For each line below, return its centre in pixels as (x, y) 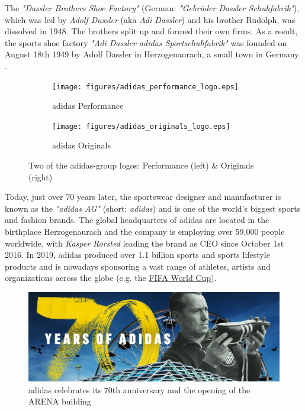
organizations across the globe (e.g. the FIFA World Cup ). (111, 278)
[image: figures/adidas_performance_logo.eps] (145, 87)
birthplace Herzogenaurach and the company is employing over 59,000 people (145, 232)
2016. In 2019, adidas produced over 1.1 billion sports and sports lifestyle (137, 255)
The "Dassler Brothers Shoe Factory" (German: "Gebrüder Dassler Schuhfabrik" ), (152, 8)
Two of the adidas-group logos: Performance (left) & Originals (141, 165)
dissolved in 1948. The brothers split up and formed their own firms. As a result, (151, 31)
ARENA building (60, 401)
